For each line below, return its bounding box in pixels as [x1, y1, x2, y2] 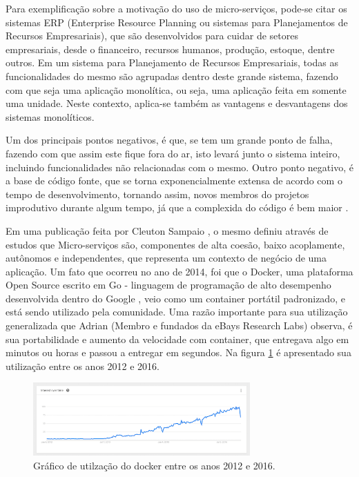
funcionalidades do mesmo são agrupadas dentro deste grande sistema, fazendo [6, 68, 338, 83]
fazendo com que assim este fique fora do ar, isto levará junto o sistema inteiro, [6, 146, 340, 160]
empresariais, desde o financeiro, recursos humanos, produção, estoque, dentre [6, 41, 335, 56]
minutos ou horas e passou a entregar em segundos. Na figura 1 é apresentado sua [6, 345, 351, 360]
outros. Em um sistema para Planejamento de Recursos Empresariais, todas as [6, 55, 338, 70]
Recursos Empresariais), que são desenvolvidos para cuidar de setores [6, 28, 299, 43]
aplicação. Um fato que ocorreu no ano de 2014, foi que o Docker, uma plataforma [6, 264, 353, 278]
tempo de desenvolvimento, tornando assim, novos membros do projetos [6, 186, 309, 201]
